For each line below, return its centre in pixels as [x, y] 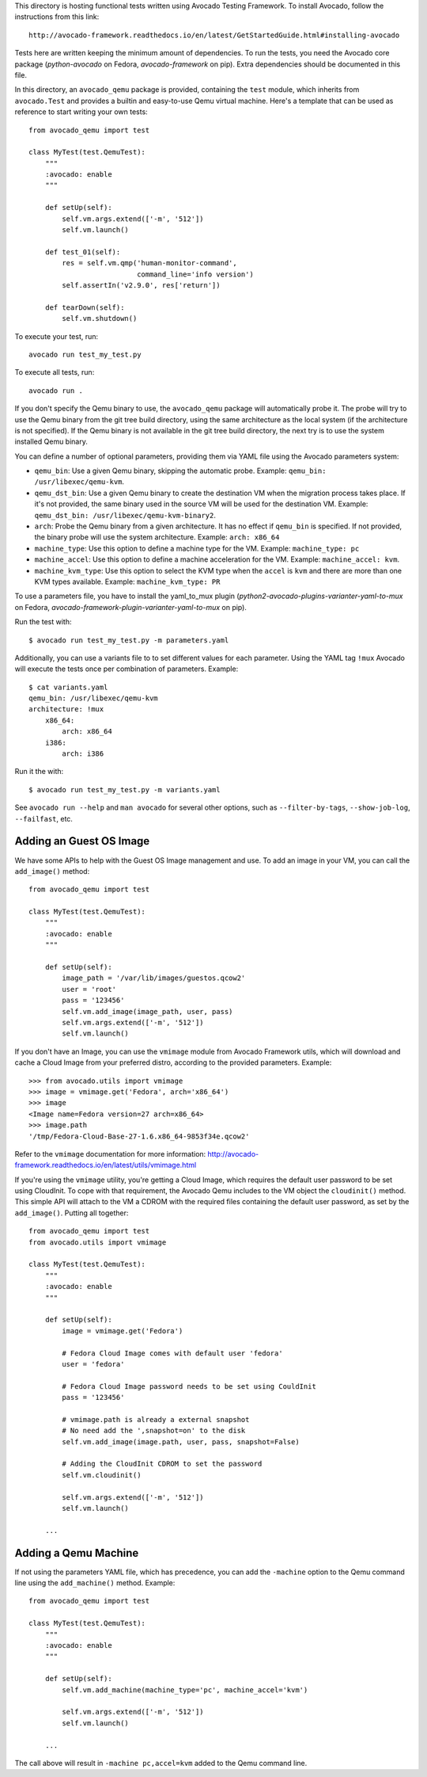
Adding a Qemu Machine [77, 1553]
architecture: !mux [66, 709]
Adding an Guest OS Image [82, 841]
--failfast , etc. [43, 818]
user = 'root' [89, 989]
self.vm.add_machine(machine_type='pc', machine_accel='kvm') [185, 1690]
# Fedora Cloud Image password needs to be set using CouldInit [189, 1386]
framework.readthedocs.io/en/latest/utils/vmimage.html [106, 1165]
